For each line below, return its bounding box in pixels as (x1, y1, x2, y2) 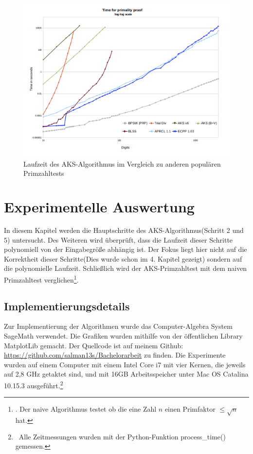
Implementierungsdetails (4, 298, 130, 313)
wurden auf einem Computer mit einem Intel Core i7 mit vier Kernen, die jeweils (4, 359, 246, 369)
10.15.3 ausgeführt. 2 (4, 379, 63, 390)
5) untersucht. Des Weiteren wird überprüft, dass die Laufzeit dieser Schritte (4, 234, 233, 245)
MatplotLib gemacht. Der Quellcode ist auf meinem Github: (4, 340, 183, 350)
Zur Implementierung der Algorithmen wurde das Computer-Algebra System (4, 321, 233, 331)
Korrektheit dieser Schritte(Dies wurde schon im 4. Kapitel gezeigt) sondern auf (4, 253, 242, 264)
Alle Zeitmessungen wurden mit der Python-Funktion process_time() (18, 431, 226, 441)
